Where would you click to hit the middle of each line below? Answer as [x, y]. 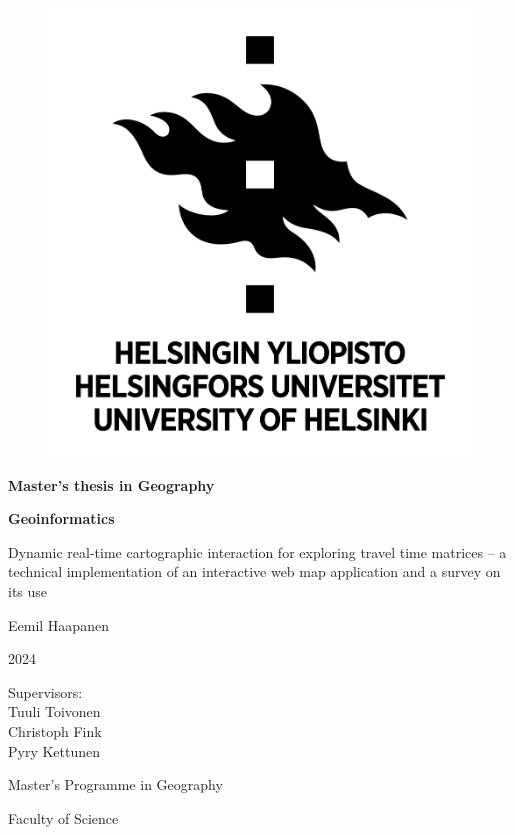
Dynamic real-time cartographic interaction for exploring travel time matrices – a [257, 551]
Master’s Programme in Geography [115, 784]
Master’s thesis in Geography [111, 484]
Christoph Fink [55, 730]
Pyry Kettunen [54, 750]
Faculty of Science [63, 817]
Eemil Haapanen [58, 624]
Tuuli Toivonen [54, 711]
